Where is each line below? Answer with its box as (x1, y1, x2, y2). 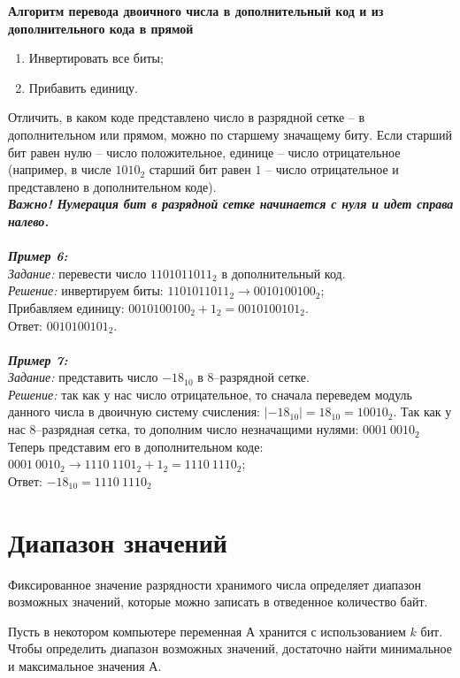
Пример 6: (8, 247, 68, 265)
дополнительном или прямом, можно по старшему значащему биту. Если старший (8, 125, 453, 143)
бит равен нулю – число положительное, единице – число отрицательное (8, 142, 401, 161)
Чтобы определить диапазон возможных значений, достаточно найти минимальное (8, 639, 452, 658)
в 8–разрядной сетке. (197, 368, 310, 386)
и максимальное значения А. (8, 656, 162, 674)
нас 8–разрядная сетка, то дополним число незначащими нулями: (8, 420, 359, 438)
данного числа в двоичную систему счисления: (8, 402, 261, 421)
